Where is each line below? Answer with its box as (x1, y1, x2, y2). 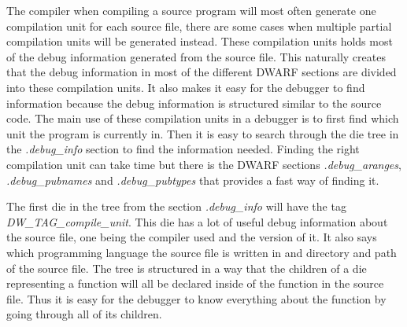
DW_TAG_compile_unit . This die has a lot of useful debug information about (6, 213, 388, 230)
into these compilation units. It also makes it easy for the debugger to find (6, 79, 365, 95)
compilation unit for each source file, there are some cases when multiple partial (6, 17, 392, 34)
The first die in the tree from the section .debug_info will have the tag (6, 198, 346, 215)
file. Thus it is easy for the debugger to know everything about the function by (6, 290, 387, 307)
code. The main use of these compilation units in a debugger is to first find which (6, 110, 399, 127)
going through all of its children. (6, 306, 162, 322)
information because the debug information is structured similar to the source (6, 94, 382, 111)
